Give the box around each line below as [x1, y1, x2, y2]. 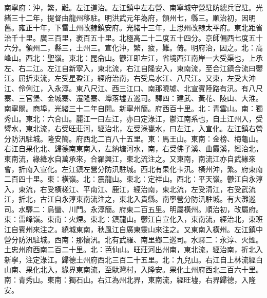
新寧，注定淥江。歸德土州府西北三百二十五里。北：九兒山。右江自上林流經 [4, 254, 256, 265]
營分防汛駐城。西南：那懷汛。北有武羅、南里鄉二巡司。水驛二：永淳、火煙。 [4, 234, 263, 244]
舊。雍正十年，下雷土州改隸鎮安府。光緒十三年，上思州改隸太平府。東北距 [4, 22, 256, 33]
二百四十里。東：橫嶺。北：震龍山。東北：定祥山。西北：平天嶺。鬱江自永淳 [4, 173, 263, 184]
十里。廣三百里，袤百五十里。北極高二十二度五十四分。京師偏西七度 [18, 32, 249, 43]
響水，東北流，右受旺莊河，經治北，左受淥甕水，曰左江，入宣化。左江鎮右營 [4, 123, 263, 134]
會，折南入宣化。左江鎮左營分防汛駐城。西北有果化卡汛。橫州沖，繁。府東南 [4, 163, 263, 174]
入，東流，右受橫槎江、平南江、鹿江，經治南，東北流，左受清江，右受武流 [4, 183, 256, 194]
